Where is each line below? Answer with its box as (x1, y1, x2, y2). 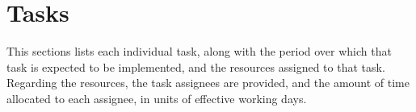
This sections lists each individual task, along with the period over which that (6, 43, 392, 60)
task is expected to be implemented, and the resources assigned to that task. (6, 58, 385, 75)
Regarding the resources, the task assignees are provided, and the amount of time (6, 74, 410, 91)
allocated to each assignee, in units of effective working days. (6, 89, 307, 106)
